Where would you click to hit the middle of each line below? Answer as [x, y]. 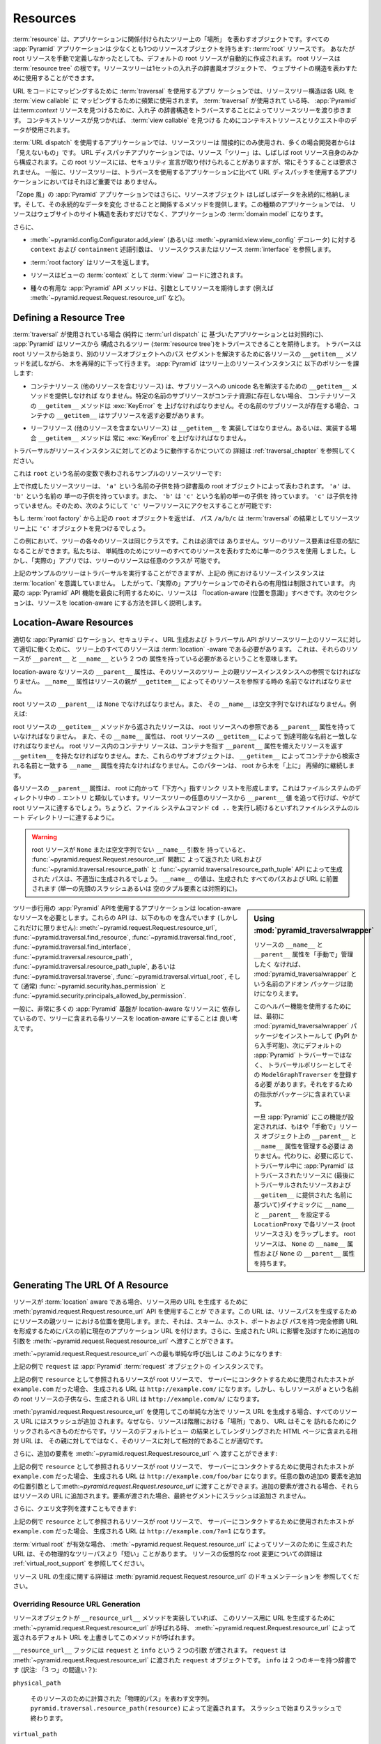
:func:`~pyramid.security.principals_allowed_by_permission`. [100, 996]
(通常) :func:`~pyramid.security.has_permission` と [93, 986]
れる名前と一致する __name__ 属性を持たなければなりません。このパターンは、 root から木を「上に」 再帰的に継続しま [184, 766]
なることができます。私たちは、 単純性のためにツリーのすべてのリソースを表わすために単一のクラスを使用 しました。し [185, 550]
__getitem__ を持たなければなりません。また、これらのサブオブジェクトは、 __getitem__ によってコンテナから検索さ [187, 756]
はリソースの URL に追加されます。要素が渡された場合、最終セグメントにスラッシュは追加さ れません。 [161, 1496]
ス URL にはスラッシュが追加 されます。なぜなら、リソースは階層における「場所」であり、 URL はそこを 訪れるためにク [185, 1421]
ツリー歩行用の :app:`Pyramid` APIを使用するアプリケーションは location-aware [127, 908]
